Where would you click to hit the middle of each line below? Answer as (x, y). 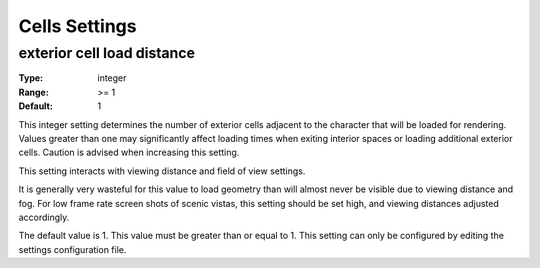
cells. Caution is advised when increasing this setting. (129, 152)
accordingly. (44, 217)
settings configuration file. (72, 249)
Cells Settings (77, 26)
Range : (33, 92)
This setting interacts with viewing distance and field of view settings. (162, 171)
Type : (31, 78)
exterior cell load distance (106, 53)
